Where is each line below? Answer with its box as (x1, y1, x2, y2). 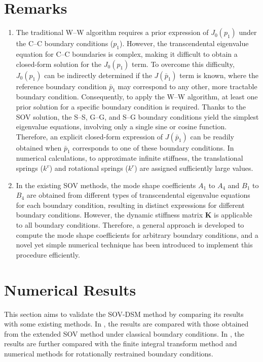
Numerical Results (4, 279, 136, 300)
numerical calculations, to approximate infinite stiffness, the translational (16, 153, 243, 163)
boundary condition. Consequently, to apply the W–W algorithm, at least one (16, 91, 258, 102)
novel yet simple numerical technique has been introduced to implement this (16, 239, 253, 250)
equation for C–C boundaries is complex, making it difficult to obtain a (16, 48, 238, 59)
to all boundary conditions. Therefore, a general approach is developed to (16, 220, 244, 230)
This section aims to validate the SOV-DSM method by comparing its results (4, 308, 244, 319)
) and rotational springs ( (49, 163, 128, 173)
